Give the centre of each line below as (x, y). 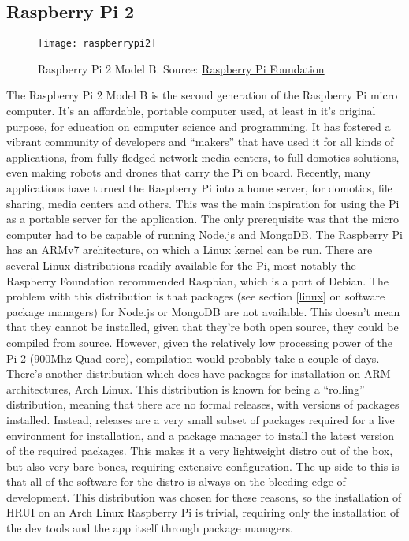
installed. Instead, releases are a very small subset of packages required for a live (201, 419)
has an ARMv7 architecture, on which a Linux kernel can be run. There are (190, 250)
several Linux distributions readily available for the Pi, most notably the (181, 265)
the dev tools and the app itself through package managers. (150, 528)
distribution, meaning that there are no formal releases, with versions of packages (203, 404)
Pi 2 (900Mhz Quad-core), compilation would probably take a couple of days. (193, 358)
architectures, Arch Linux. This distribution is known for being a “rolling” (186, 388)
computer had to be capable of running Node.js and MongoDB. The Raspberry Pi (204, 234)
